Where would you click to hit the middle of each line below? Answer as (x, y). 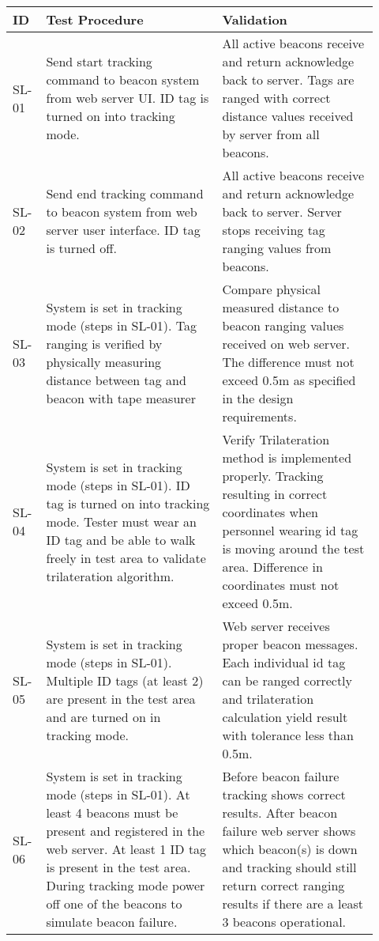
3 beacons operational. (284, 922)
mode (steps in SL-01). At (118, 794)
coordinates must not (281, 585)
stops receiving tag (274, 230)
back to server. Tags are (288, 79)
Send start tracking (99, 61)
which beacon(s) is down (290, 849)
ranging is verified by (104, 344)
